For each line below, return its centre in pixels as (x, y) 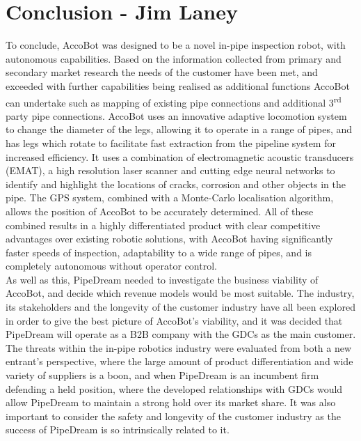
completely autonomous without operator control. (111, 266)
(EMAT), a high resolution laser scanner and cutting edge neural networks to (170, 170)
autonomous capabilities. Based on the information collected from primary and (174, 58)
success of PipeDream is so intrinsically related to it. (118, 430)
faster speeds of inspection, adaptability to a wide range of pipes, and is (159, 252)
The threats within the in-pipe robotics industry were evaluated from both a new (179, 347)
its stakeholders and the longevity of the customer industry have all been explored (180, 307)
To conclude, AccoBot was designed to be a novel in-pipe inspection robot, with (176, 45)
